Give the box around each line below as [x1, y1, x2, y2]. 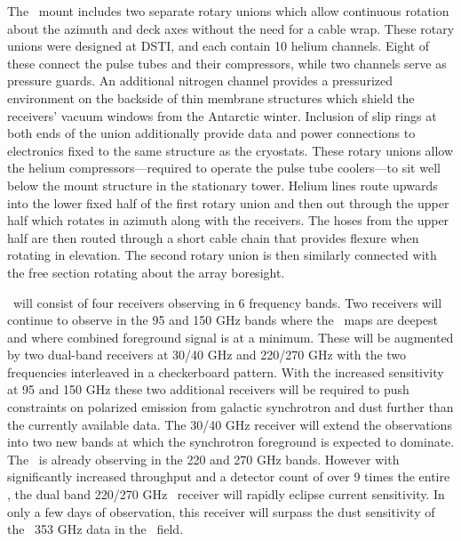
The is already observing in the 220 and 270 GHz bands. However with [7, 449, 400, 468]
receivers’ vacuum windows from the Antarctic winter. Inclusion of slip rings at [7, 106, 437, 125]
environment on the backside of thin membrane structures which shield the [7, 88, 415, 107]
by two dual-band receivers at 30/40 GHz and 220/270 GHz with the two [7, 345, 407, 364]
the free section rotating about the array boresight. [7, 262, 285, 281]
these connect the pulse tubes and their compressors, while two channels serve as [7, 53, 447, 72]
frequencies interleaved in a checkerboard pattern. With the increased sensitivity [7, 362, 444, 381]
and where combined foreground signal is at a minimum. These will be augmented [7, 327, 454, 346]
